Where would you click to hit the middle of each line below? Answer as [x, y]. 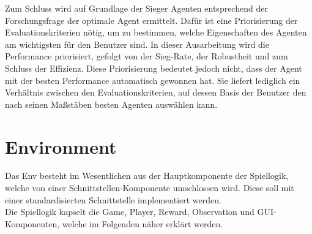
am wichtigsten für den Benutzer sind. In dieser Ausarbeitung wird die [137, 44]
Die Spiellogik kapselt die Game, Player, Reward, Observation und [130, 212]
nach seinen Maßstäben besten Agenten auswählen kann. [111, 104]
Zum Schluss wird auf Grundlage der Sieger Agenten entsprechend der [136, 8]
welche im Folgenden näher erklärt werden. [143, 223]
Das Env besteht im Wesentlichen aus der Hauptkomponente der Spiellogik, [147, 175]
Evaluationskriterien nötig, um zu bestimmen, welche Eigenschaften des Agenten [156, 32]
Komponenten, [32, 223]
